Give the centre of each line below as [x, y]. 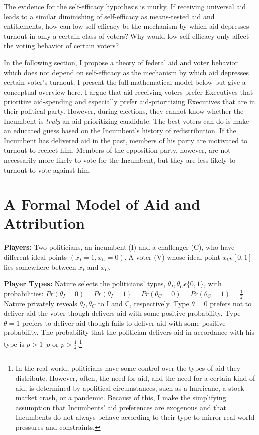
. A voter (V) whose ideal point [172, 257]
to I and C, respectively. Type [143, 303]
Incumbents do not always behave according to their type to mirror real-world [135, 417]
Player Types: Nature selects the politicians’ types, [85, 283]
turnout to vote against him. [48, 169]
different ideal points [36, 257]
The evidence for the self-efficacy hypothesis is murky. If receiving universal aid [125, 6]
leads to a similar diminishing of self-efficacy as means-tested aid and [109, 16]
